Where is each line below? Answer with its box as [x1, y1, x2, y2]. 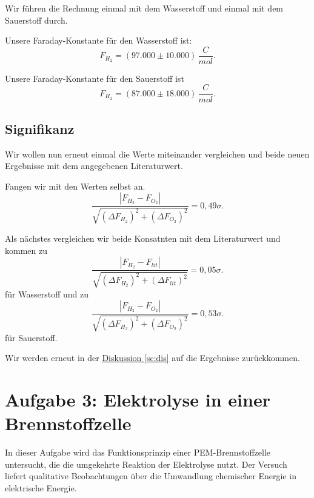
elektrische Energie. [5, 481, 77, 494]
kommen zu [5, 244, 47, 256]
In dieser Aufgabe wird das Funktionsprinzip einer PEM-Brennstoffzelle [5, 446, 271, 459]
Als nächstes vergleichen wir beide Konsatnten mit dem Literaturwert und [5, 231, 281, 244]
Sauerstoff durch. [5, 13, 68, 26]
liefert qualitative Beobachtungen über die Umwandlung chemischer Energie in [5, 470, 296, 482]
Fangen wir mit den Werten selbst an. [5, 179, 145, 192]
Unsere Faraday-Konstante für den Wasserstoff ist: [5, 34, 192, 47]
